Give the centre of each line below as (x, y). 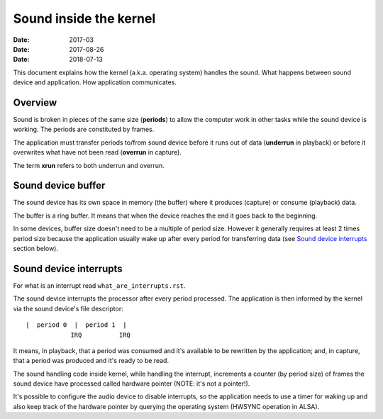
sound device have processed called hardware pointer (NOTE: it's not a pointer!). (132, 384)
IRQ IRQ (101, 335)
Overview (35, 102)
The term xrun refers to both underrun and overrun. (89, 165)
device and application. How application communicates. (95, 82)
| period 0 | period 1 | (76, 325)
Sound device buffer (59, 185)
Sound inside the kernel (84, 18)
